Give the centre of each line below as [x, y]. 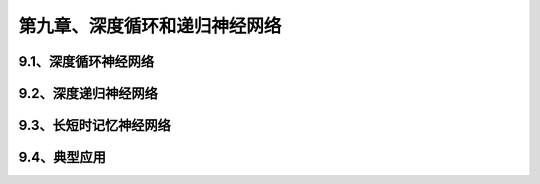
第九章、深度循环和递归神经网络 [150, 26]
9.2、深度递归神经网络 [88, 93]
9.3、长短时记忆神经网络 [95, 125]
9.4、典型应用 [62, 157]
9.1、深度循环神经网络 [86, 61]
